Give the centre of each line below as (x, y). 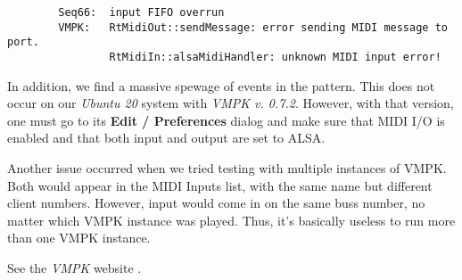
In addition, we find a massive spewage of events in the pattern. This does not (221, 85)
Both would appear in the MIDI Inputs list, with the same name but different (220, 185)
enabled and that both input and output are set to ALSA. (166, 138)
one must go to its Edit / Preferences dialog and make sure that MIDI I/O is (226, 120)
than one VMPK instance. (79, 238)
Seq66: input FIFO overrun (141, 12)
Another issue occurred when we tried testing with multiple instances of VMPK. (227, 168)
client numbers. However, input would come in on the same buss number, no (216, 203)
